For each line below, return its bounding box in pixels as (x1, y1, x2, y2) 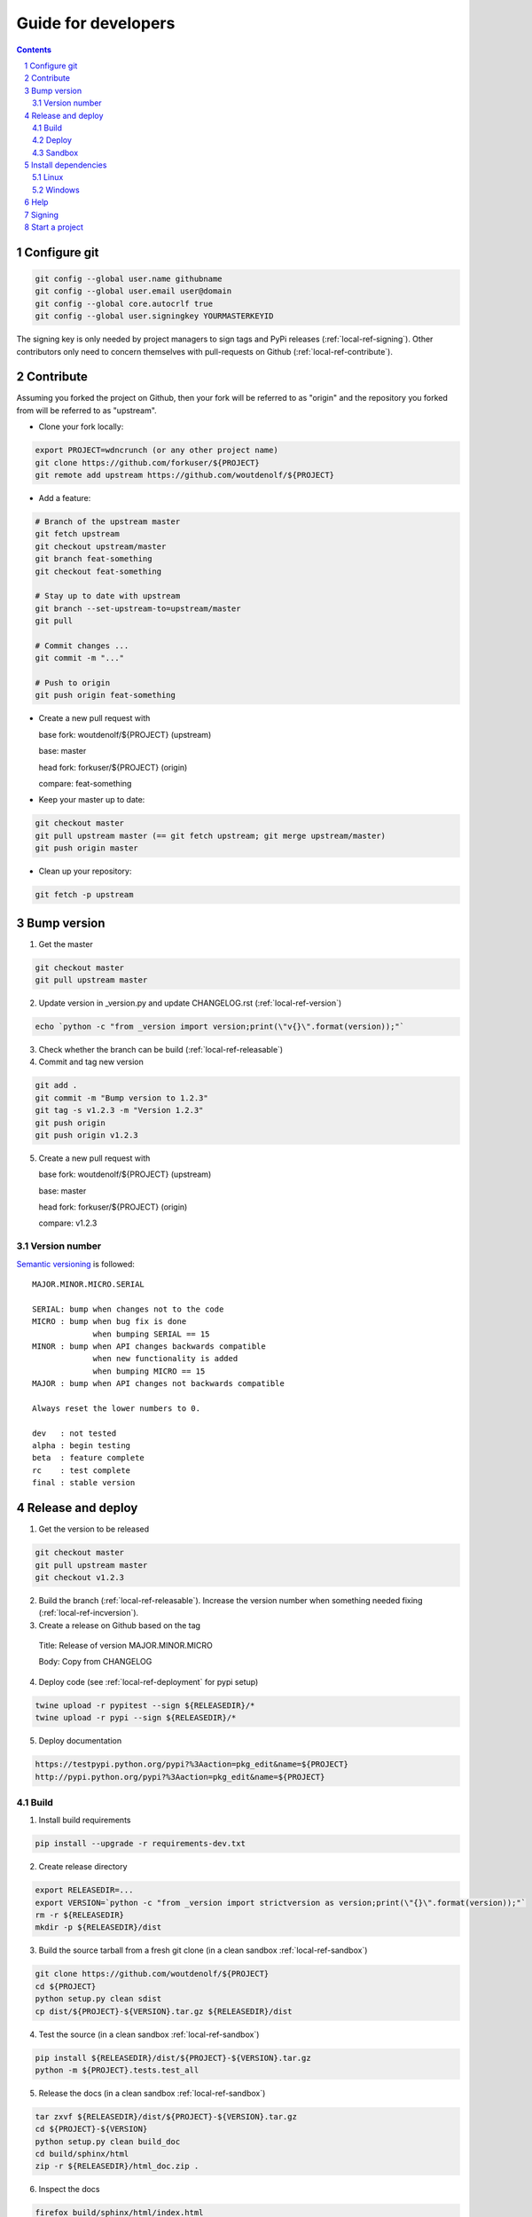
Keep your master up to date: (38, 795, 145, 805)
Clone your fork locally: (38, 421, 124, 432)
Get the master (38, 938, 93, 949)
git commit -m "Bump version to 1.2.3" (35, 1093, 208, 1103)
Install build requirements (38, 1814, 131, 1826)
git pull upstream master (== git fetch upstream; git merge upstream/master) (35, 830, 386, 841)
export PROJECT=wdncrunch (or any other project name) (35, 445, 278, 456)
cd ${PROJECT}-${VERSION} (35, 2124, 148, 2135)
